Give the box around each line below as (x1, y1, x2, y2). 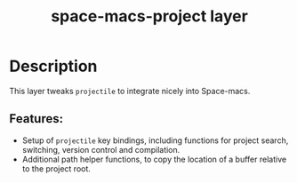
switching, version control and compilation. (21, 144, 181, 155)
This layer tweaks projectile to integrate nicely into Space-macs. (9, 85, 251, 96)
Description (9, 56, 98, 76)
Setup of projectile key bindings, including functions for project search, (21, 135, 289, 146)
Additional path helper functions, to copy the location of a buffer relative (21, 154, 287, 164)
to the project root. (21, 163, 92, 174)
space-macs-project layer (50, 6, 249, 27)
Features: (9, 111, 64, 126)
